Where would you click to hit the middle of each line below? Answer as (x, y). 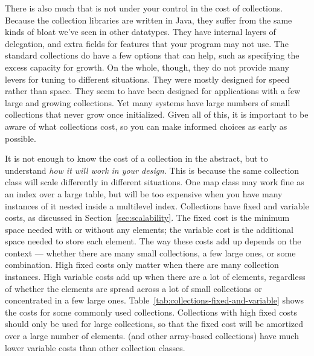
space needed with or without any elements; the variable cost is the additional (149, 229)
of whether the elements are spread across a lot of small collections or (133, 288)
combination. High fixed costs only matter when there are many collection (142, 265)
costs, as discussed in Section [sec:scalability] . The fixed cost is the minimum (147, 218)
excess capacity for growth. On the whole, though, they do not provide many (147, 67)
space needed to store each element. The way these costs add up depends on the (153, 241)
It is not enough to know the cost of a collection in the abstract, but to (136, 158)
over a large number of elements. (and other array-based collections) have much (152, 336)
